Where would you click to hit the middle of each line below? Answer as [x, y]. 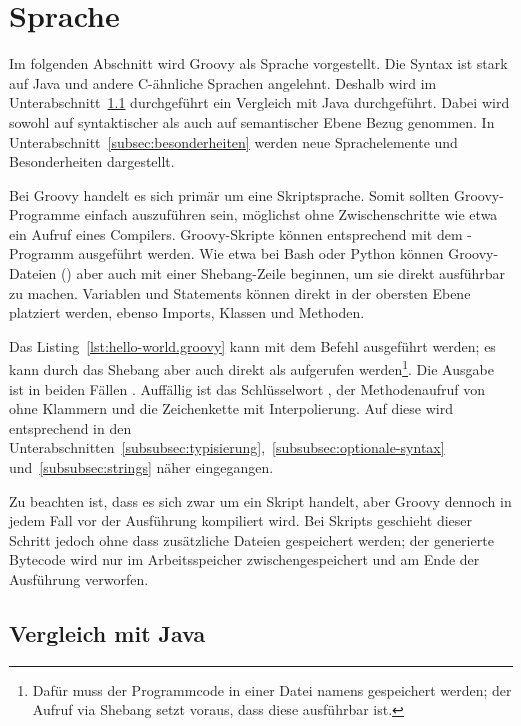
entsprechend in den [70, 427]
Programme [45, 214]
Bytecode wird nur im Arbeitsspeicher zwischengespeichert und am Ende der [244, 559]
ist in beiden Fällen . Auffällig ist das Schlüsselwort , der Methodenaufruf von [247, 388]
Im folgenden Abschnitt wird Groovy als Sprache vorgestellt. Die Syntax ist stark [258, 63]
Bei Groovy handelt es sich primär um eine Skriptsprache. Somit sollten [229, 194]
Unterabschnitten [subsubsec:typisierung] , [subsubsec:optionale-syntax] [227, 447]
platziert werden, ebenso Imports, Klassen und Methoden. [187, 312]
